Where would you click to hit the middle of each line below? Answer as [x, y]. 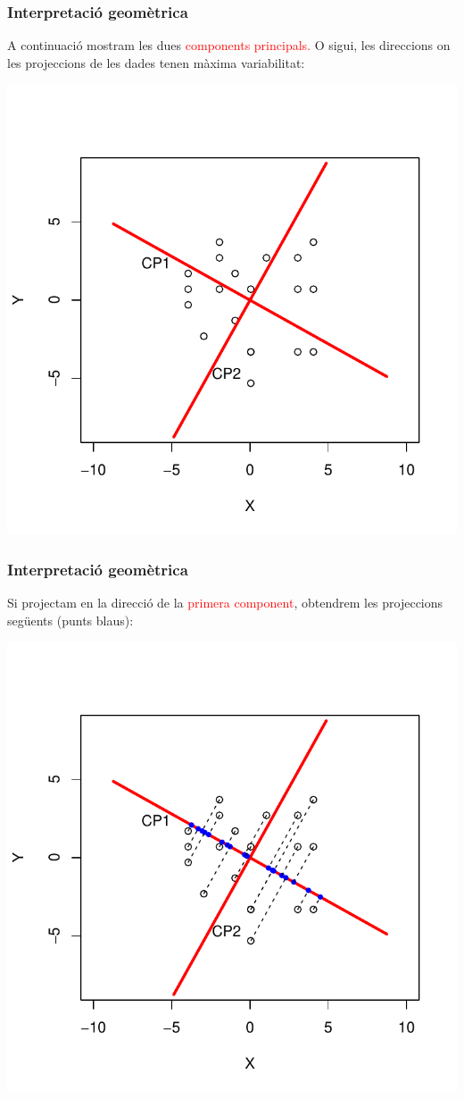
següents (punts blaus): [70, 620]
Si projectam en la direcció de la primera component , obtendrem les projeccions [225, 603]
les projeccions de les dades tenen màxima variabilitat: [156, 62]
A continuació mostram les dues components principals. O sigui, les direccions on [229, 45]
